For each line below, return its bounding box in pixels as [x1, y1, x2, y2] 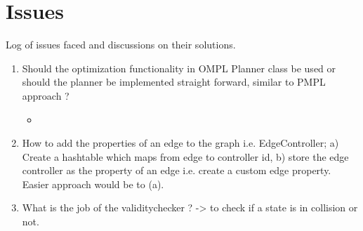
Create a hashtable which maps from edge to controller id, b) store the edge [22, 149, 349, 164]
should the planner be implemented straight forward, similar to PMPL [22, 74, 326, 89]
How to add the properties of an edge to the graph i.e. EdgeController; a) [22, 136, 339, 150]
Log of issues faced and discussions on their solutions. [6, 37, 236, 52]
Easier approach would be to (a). [22, 176, 164, 191]
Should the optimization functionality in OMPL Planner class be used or [22, 60, 336, 75]
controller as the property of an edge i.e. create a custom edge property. [22, 163, 331, 178]
